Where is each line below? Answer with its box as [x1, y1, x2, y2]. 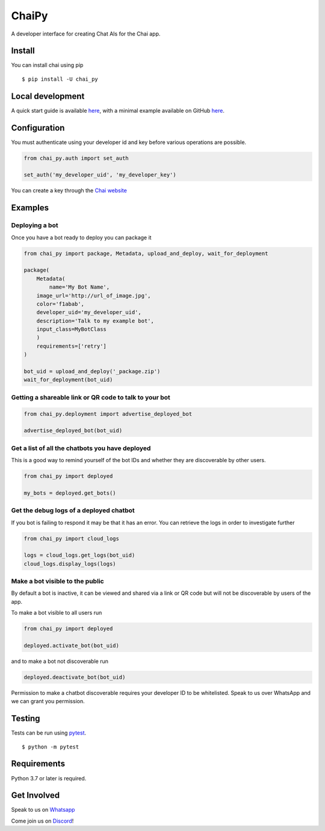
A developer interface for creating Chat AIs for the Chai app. [11, 30, 161, 37]
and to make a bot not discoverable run [11, 657, 108, 665]
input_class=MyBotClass [36, 326, 107, 333]
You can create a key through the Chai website [11, 187, 128, 194]
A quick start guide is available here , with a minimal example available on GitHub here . [11, 107, 225, 114]
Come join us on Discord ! [11, 817, 74, 824]
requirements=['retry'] [36, 342, 107, 350]
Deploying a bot [11, 221, 58, 230]
